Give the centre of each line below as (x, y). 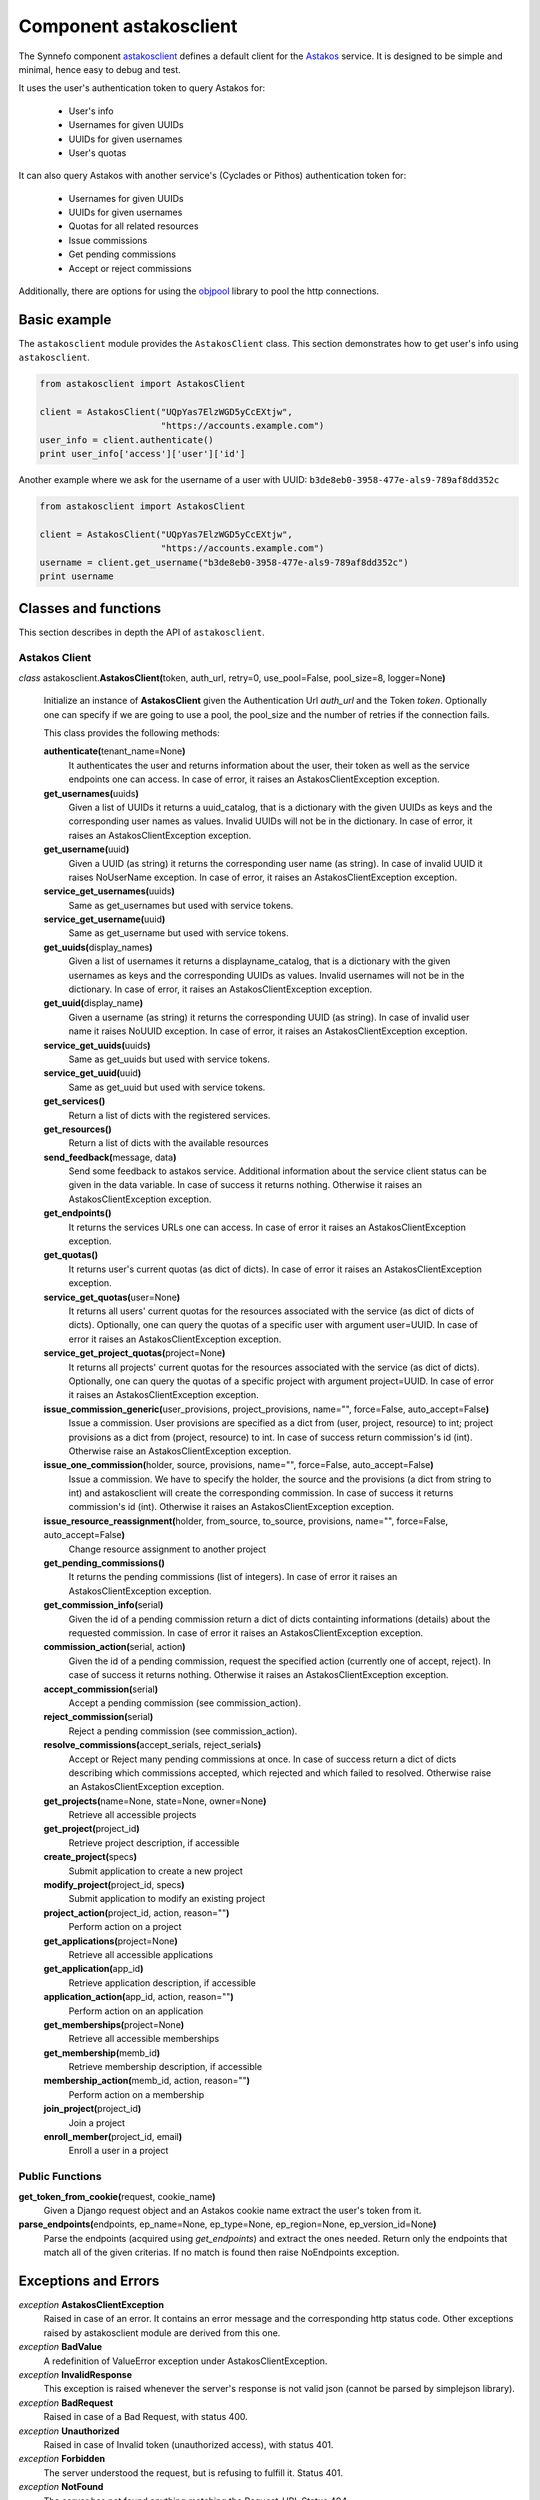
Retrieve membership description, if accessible (165, 2067)
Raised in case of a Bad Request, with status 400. (146, 2417)
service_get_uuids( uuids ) (97, 1045)
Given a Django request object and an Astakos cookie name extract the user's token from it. (232, 2210)
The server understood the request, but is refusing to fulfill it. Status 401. (193, 2472)
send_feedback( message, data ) (110, 1157)
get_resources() (77, 1129)
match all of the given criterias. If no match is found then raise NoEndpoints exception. (221, 2252)
